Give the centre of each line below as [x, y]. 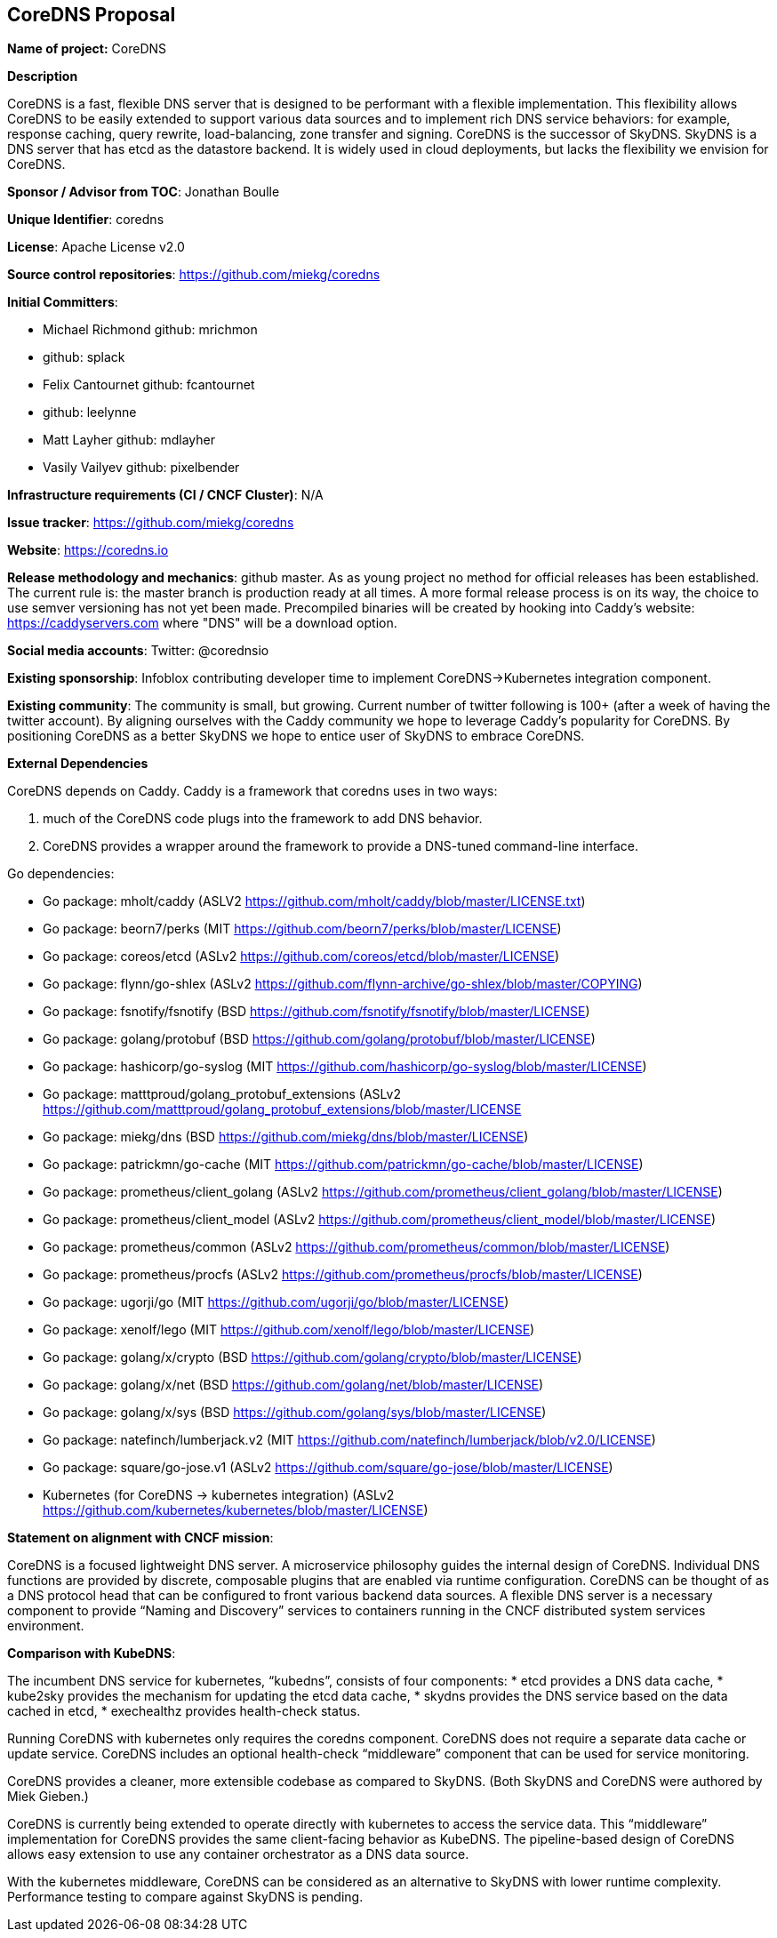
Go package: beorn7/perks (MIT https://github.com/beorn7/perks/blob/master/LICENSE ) [302, 929]
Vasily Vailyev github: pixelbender [141, 468]
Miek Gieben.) [48, 1797]
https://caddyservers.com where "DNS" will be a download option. [202, 623]
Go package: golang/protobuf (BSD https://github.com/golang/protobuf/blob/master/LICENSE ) [319, 1039]
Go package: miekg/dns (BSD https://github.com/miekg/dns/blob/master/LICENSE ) [286, 1137]
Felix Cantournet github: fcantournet [149, 385]
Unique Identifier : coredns [86, 220]
